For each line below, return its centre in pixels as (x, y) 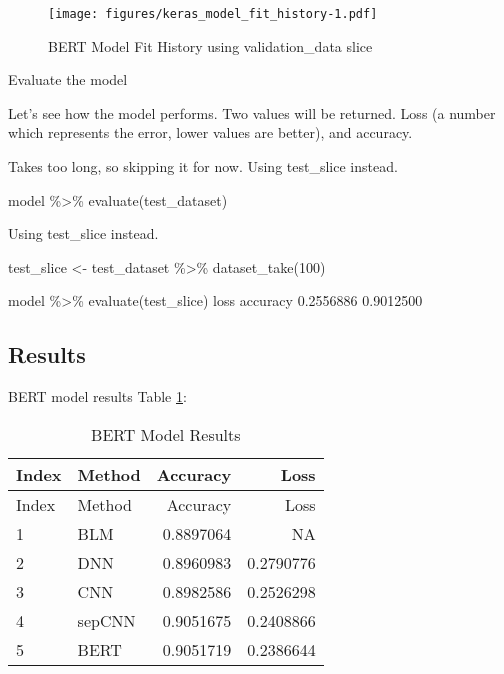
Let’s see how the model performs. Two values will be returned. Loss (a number (252, 112)
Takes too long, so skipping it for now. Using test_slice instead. (203, 166)
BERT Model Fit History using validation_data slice (210, 45)
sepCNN (106, 620)
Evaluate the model (68, 79)
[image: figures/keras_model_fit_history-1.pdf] (213, 14)
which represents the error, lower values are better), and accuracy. (210, 132)
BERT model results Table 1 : (97, 396)
